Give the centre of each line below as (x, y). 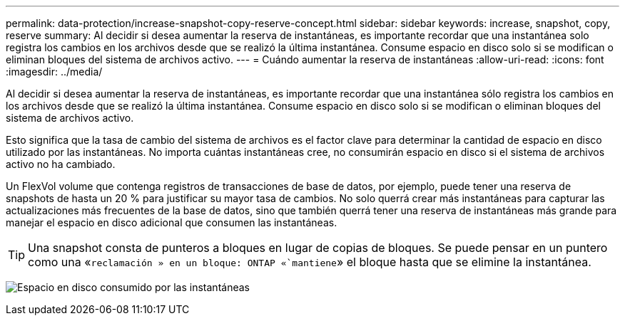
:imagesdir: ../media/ (54, 72)
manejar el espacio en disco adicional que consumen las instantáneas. (172, 222)
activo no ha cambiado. (61, 164)
